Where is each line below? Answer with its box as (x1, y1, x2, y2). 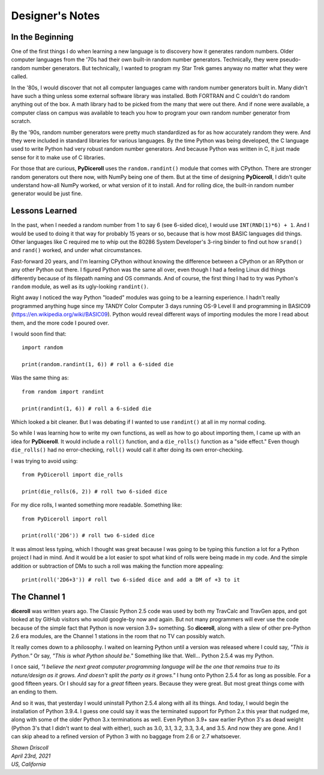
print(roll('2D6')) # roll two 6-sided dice (22, 532, 155, 539)
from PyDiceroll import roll (22, 515, 107, 522)
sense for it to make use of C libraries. (11, 154, 106, 161)
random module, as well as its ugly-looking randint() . (11, 283, 149, 290)
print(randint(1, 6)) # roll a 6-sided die (22, 405, 152, 412)
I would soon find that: (11, 330, 67, 337)
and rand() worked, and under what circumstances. (11, 247, 142, 254)
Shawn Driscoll (11, 744, 49, 751)
